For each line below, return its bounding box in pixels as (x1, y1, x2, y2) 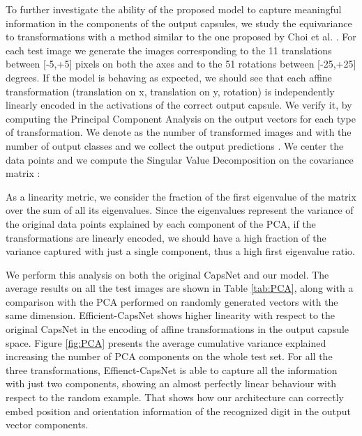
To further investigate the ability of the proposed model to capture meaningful (6, 2, 342, 16)
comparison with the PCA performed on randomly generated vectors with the (6, 294, 338, 309)
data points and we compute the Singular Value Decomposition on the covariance (6, 152, 354, 166)
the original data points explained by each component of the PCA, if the (6, 216, 316, 231)
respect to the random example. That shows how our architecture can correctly (6, 390, 345, 405)
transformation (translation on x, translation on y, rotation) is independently (6, 84, 335, 98)
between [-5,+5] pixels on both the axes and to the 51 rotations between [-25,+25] (6, 56, 356, 71)
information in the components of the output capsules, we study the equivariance (6, 15, 352, 30)
